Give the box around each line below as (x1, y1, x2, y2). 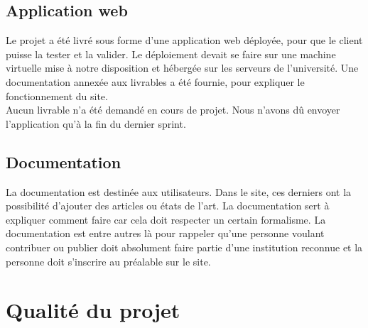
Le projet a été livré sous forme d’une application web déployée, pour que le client (6, 33, 363, 48)
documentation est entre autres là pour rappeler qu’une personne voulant (6, 226, 325, 241)
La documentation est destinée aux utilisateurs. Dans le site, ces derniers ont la (6, 184, 352, 199)
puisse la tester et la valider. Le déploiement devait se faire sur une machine (6, 46, 336, 61)
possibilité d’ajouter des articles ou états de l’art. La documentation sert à (6, 198, 330, 213)
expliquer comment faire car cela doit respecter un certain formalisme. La (6, 212, 326, 226)
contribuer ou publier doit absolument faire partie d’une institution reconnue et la (6, 239, 363, 254)
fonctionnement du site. (6, 88, 108, 103)
